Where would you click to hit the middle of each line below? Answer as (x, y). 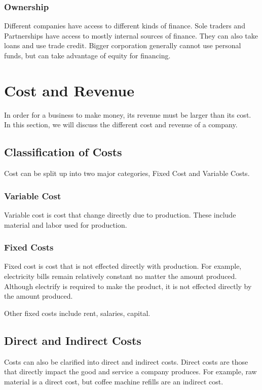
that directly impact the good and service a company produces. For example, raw (130, 371)
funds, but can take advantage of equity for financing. (87, 55)
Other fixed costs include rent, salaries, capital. (77, 313)
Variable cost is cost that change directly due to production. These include (120, 214)
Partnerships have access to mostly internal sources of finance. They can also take (131, 35)
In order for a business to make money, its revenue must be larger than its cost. (128, 114)
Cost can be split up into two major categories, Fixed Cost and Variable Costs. (127, 173)
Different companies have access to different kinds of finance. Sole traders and (125, 26)
